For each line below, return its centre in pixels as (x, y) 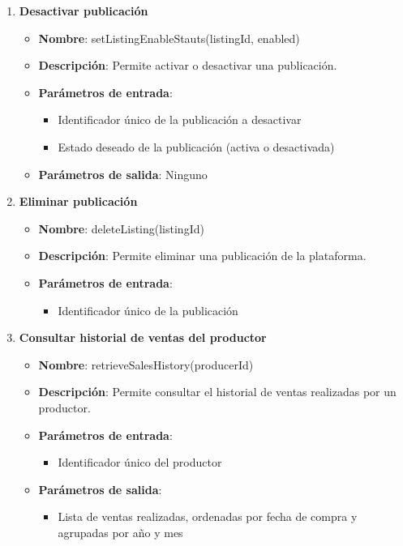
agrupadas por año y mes (120, 532)
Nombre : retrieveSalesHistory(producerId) (146, 364)
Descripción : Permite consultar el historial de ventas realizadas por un (217, 392)
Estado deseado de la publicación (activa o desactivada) (196, 146)
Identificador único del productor (140, 462)
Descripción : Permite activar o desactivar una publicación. (188, 65)
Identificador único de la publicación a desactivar (180, 119)
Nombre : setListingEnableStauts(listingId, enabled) (169, 38)
